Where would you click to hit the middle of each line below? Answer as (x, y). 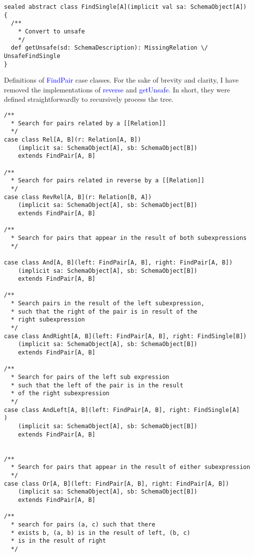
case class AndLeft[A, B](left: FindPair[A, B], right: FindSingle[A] (122, 410)
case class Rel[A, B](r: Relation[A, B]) (73, 140)
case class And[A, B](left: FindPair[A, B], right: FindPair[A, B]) (118, 262)
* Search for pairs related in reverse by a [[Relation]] (108, 181)
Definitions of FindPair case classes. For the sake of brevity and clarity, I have (121, 80)
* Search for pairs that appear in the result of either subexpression (131, 467)
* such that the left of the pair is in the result (97, 385)
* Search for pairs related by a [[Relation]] (88, 123)
